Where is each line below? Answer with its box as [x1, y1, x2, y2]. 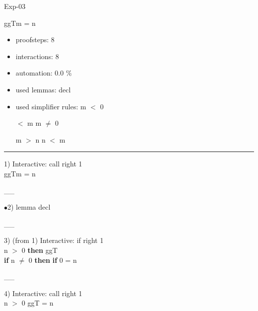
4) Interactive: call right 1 [4, 288, 82, 298]
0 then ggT [21, 244, 58, 255]
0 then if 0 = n [28, 254, 77, 265]
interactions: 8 [15, 51, 59, 61]
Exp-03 [4, 1, 26, 11]
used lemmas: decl [15, 84, 71, 94]
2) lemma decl [7, 202, 51, 212]
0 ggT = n [21, 298, 54, 308]
